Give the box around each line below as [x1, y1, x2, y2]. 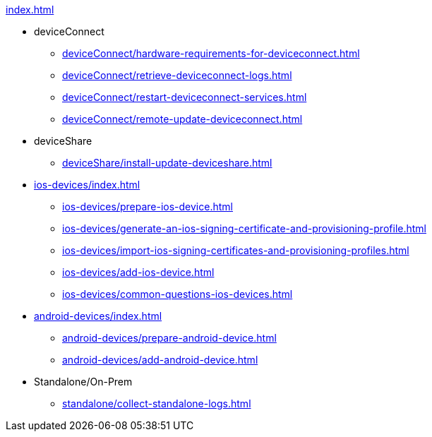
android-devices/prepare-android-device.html [62, 332, 277, 344]
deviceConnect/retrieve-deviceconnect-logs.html [62, 69, 292, 81]
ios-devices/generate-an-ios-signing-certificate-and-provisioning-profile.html [62, 222, 426, 234]
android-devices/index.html [34, 310, 162, 322]
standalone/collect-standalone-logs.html [62, 397, 251, 409]
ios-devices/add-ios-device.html [62, 266, 215, 278]
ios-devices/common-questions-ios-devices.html [62, 288, 293, 300]
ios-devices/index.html [34, 179, 140, 191]
